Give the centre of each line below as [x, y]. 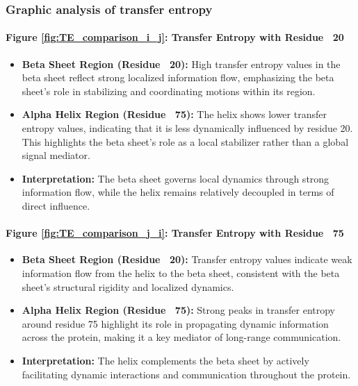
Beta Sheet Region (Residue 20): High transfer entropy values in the [181, 64]
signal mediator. [56, 155]
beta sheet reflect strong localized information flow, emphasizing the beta [178, 77]
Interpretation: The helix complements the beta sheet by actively [165, 360]
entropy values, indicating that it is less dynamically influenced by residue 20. [187, 128]
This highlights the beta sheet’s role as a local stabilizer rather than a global [185, 141]
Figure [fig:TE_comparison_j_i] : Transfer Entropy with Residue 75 [175, 233]
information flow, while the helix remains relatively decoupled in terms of [178, 192]
